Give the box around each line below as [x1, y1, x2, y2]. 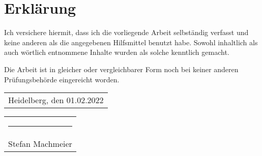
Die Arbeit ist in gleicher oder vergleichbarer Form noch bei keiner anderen [4, 64, 239, 74]
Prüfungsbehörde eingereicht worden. [4, 74, 120, 84]
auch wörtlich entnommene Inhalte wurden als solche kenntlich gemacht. [4, 47, 229, 57]
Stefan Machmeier [8, 138, 72, 150]
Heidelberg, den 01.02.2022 [8, 94, 104, 106]
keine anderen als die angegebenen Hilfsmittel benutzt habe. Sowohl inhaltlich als [4, 37, 258, 47]
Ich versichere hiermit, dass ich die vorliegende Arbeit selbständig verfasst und [4, 27, 249, 38]
